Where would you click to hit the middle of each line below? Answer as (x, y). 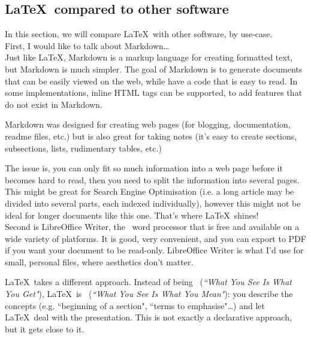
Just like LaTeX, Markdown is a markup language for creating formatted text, (149, 57)
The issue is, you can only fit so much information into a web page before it (144, 168)
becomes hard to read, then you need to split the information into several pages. (152, 179)
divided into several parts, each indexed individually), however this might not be (153, 203)
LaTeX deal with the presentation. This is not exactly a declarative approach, (148, 317)
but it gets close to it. (45, 329)
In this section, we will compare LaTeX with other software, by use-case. (139, 34)
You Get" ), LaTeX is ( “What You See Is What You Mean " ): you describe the (149, 294)
